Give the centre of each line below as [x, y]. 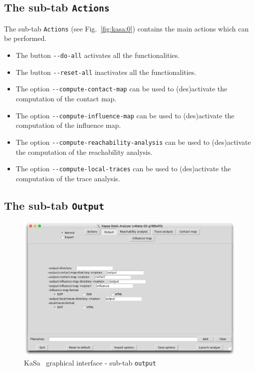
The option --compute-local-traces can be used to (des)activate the [123, 169]
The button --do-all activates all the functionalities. [98, 55]
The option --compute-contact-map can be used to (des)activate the [122, 89]
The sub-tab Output [54, 205]
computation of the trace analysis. [68, 178]
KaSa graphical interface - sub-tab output [90, 363]
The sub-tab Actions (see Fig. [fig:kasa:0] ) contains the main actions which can [127, 28]
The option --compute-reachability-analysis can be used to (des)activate [133, 142]
